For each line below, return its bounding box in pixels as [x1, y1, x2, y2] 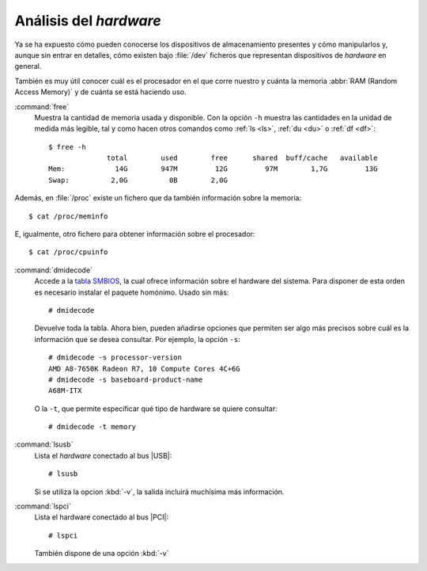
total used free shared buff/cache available [107, 154, 378, 162]
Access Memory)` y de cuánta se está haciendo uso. [14, 87, 187, 97]
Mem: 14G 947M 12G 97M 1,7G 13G [48, 165, 378, 173]
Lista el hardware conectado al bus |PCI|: [34, 512, 169, 522]
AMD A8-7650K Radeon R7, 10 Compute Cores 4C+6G [48, 364, 240, 373]
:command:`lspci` [14, 501, 71, 511]
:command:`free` [14, 101, 70, 111]
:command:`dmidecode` [14, 265, 93, 275]
